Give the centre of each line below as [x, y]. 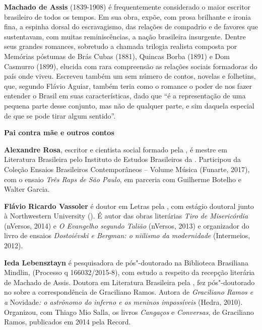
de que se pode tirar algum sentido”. [60, 115]
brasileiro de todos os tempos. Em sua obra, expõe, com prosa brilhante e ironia [128, 16]
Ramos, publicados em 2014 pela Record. [68, 322]
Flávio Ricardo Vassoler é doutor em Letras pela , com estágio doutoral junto [129, 206]
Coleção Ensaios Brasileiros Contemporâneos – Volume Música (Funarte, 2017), [127, 169]
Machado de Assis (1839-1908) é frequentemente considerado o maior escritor [127, 7]
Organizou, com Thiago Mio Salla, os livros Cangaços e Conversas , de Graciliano [129, 312]
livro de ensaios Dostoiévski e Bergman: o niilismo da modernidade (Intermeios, [127, 235]
